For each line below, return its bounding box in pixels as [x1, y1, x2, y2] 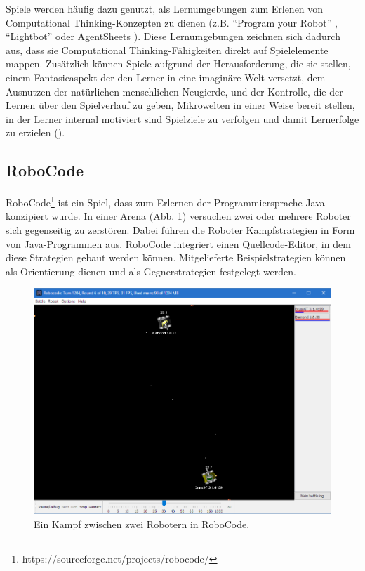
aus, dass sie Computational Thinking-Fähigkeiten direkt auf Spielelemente [6, 42, 328, 57]
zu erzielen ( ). [6, 125, 65, 140]
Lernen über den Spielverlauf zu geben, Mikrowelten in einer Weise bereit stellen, [6, 98, 355, 112]
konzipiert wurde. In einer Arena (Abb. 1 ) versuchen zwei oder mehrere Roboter [6, 209, 351, 223]
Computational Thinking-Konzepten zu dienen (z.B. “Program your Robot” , [6, 15, 338, 29]
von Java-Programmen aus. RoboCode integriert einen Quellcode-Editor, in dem [6, 236, 351, 251]
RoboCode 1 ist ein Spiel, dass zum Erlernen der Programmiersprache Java [6, 193, 325, 209]
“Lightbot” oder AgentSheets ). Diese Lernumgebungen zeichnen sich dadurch [6, 29, 340, 44]
